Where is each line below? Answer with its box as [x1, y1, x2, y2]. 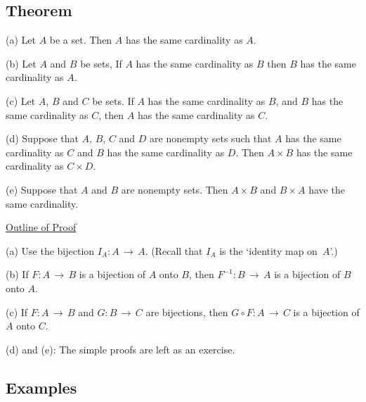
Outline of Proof [6, 220, 77, 234]
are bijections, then [145, 304, 228, 319]
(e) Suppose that [6, 182, 78, 196]
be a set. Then [49, 32, 112, 47]
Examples [6, 376, 77, 398]
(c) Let [6, 93, 36, 108]
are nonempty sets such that [150, 131, 272, 146]
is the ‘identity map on [219, 243, 318, 258]
